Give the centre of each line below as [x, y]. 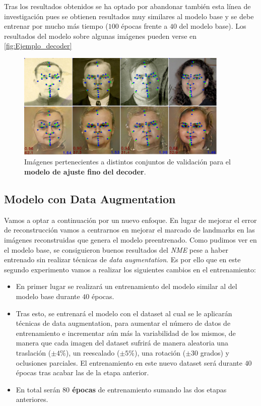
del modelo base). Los [213, 26]
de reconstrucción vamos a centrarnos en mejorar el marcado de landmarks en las [129, 230]
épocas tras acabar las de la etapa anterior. [82, 372]
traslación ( [34, 352]
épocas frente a [144, 26]
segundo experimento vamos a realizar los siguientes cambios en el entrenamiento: [130, 269]
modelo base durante [48, 296]
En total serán [38, 389]
